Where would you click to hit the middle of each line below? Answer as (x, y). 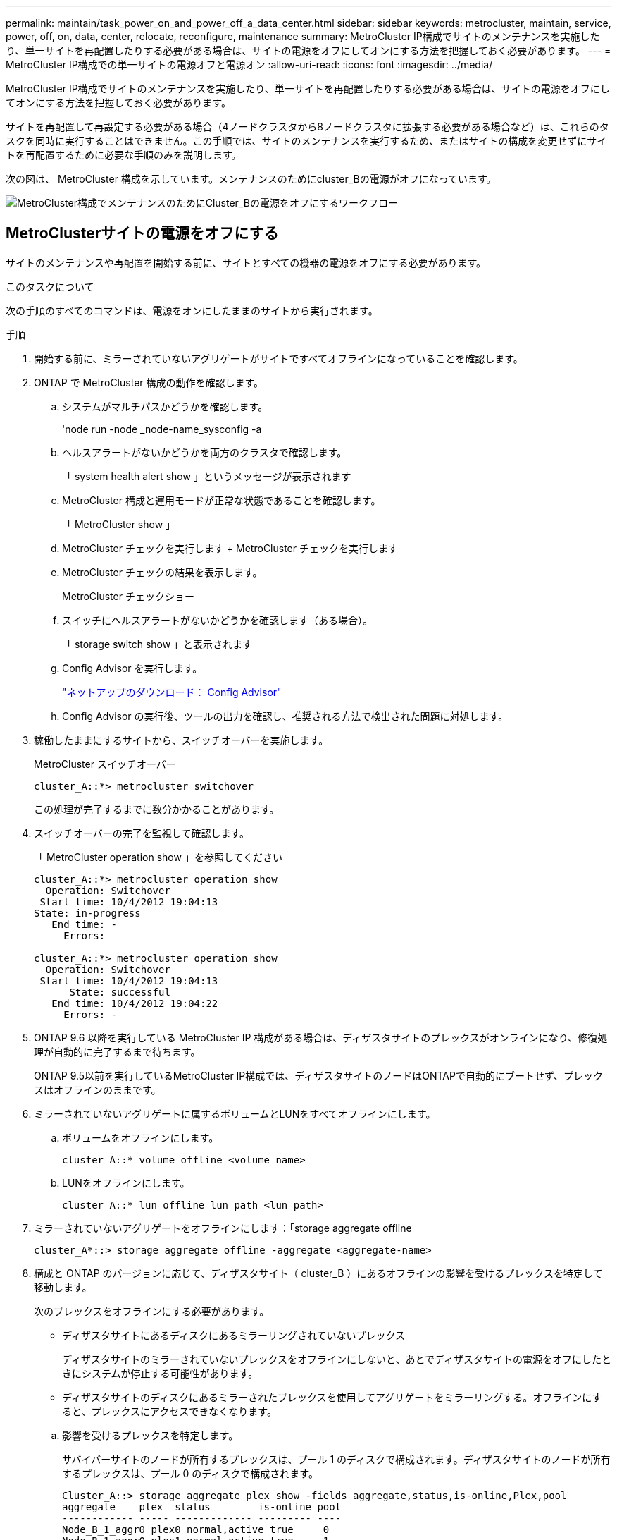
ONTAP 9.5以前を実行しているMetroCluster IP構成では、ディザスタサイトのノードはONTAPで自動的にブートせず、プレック (318, 1075)
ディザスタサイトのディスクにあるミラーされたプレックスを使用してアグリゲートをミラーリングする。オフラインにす (332, 1397)
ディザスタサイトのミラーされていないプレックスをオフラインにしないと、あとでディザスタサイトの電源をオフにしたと (337, 1359)
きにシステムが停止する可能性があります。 (160, 1373)
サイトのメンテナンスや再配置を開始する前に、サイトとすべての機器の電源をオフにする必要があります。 (246, 262)
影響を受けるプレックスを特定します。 (150, 1435)
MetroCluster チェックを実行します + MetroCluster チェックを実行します (230, 548)
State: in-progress (87, 913)
